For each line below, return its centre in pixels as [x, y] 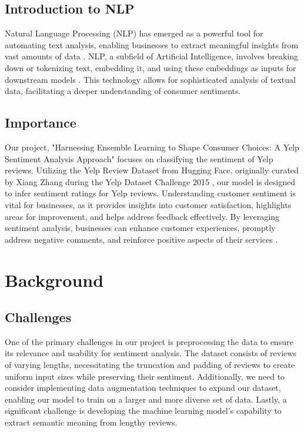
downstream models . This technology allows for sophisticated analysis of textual [150, 79]
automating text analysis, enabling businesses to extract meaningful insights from [152, 44]
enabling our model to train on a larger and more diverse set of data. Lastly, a [146, 399]
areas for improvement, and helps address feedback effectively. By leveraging [142, 216]
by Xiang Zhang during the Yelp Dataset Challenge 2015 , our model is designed [150, 181]
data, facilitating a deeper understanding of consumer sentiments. [123, 91]
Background [54, 279]
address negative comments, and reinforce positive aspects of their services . [141, 239]
